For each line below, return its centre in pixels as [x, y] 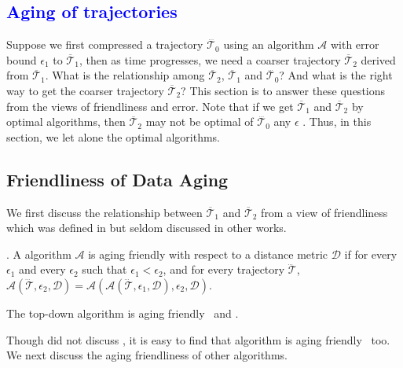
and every [42, 269]
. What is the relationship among [125, 75]
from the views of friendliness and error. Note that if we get [150, 106]
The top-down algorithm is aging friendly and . [123, 313]
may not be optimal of [200, 121]
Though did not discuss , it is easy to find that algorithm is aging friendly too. [198, 339]
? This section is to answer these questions [283, 90]
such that [104, 269]
